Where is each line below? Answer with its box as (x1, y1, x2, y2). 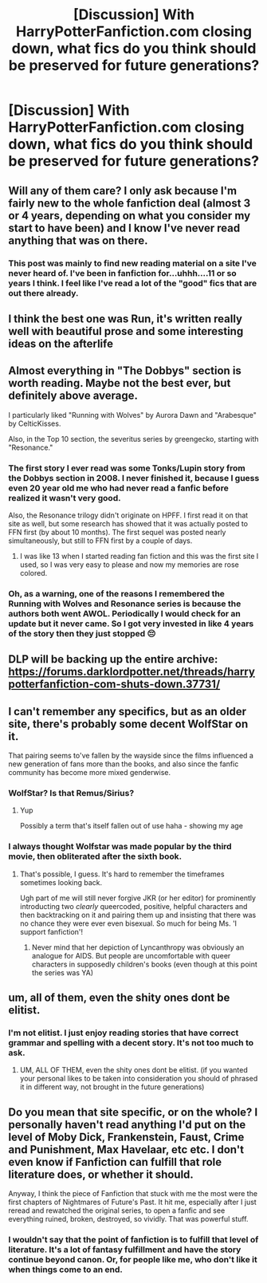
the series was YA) (31, 967, 94, 978)
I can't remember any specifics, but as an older (8, 704, 247, 718)
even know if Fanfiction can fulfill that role (8, 1155, 222, 1169)
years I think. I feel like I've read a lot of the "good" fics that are (8, 277, 257, 289)
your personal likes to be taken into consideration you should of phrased (19, 1074, 258, 1084)
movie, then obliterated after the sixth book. (8, 851, 183, 862)
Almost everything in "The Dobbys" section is (8, 364, 241, 378)
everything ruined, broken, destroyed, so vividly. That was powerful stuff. (8, 1214, 249, 1224)
